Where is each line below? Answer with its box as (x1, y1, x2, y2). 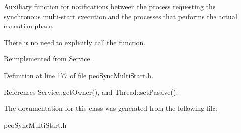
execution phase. (4, 21, 54, 31)
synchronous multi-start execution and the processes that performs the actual (4, 11, 237, 21)
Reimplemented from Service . (4, 53, 92, 64)
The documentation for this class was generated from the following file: (4, 103, 217, 113)
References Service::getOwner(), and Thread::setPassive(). (4, 86, 178, 97)
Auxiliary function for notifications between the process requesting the (4, 1, 215, 11)
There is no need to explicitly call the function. (4, 37, 146, 47)
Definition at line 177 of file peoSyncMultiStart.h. (4, 70, 154, 80)
